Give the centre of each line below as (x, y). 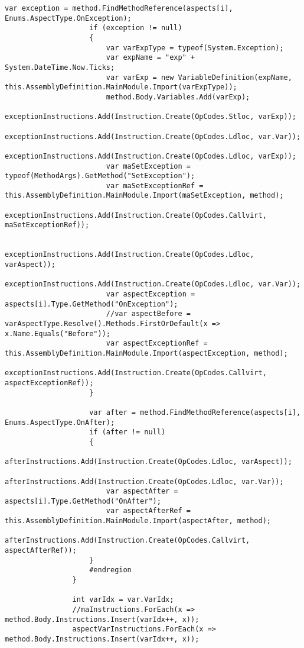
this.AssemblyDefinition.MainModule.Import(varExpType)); (121, 87)
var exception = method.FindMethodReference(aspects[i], (119, 8)
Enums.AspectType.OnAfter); (60, 422)
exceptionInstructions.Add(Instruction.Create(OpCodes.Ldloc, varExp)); (151, 156)
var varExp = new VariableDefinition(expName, (199, 77)
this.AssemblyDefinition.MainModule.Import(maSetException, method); (144, 196)
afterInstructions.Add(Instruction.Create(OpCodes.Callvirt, (128, 541)
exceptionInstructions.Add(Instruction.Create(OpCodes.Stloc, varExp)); (151, 117)
